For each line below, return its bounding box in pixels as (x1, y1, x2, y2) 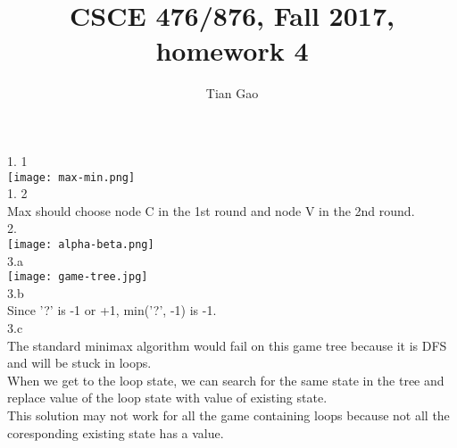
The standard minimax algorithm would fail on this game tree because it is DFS (7, 336, 447, 354)
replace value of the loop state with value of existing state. (7, 388, 328, 407)
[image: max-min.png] (7, 170, 136, 184)
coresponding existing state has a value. (7, 423, 224, 442)
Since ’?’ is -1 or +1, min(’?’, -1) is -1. (7, 301, 217, 319)
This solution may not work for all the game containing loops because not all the (7, 406, 450, 424)
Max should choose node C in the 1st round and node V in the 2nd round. (7, 201, 415, 220)
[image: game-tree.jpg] (7, 270, 148, 284)
